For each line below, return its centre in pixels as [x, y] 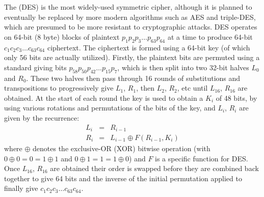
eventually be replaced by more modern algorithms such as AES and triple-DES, [130, 17]
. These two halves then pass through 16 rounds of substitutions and [133, 78]
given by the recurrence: [42, 117]
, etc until [192, 88]
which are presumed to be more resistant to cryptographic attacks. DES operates [131, 27]
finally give [21, 188]
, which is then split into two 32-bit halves [183, 67]
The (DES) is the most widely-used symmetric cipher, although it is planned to [128, 7]
